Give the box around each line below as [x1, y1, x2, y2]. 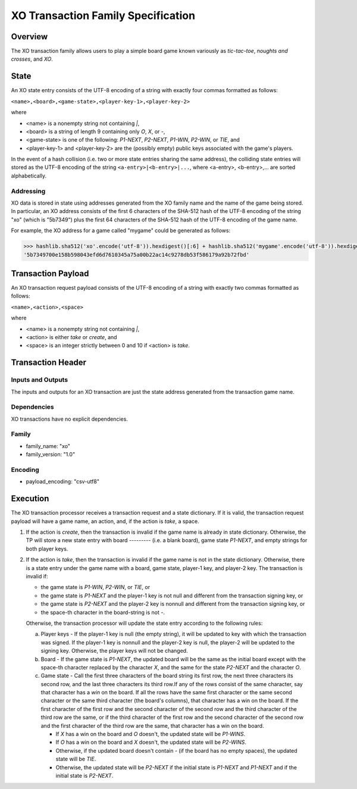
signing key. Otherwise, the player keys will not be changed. [40, 647, 188, 655]
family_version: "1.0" [26, 451, 76, 458]
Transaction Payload [11, 268, 89, 278]
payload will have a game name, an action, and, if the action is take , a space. [11, 518, 199, 525]
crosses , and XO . [11, 55, 54, 62]
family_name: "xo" [26, 442, 71, 449]
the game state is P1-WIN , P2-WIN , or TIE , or [40, 584, 151, 591]
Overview [11, 32, 48, 42]
